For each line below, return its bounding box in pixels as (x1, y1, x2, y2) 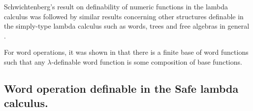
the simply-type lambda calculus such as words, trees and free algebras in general (4, 21, 250, 31)
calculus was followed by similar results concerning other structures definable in (4, 11, 244, 21)
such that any (4, 56, 45, 67)
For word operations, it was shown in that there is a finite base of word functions (4, 47, 249, 57)
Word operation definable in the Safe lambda (4, 80, 239, 96)
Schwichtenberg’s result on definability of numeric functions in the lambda (4, 1, 228, 11)
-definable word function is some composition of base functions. (51, 56, 242, 67)
